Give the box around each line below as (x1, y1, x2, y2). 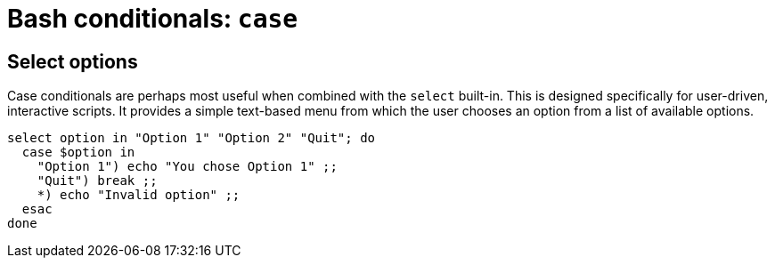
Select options (7, 50, 138, 73)
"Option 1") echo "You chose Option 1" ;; (37, 159, 338, 174)
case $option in (21, 145, 135, 160)
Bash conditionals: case (7, 4, 298, 34)
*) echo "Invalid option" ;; (37, 188, 241, 203)
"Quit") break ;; (37, 173, 158, 189)
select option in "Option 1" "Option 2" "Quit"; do (7, 131, 376, 146)
